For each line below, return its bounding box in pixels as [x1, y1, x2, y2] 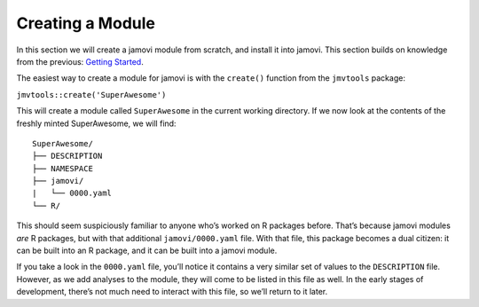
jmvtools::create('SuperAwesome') [16, 90, 167, 99]
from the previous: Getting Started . [16, 56, 144, 67]
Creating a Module [16, 13, 155, 33]
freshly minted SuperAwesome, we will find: [16, 118, 177, 129]
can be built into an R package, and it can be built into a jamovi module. [16, 245, 278, 256]
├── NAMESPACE [32, 163, 93, 173]
